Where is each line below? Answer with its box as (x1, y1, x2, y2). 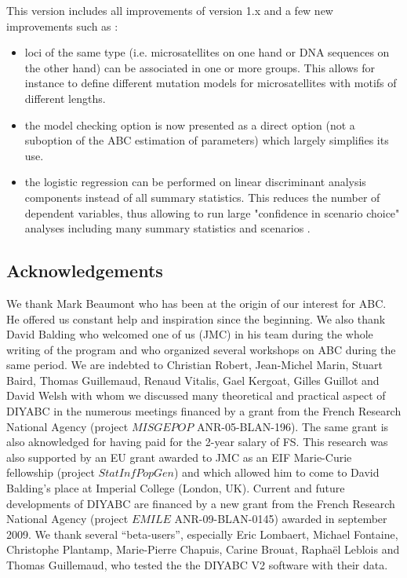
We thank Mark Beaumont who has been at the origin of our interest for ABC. (6, 294, 387, 311)
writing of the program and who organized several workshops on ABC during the (6, 341, 396, 357)
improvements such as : (6, 17, 118, 34)
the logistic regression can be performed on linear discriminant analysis (24, 174, 366, 190)
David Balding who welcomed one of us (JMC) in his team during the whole (6, 326, 373, 342)
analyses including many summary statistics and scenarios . (24, 220, 311, 236)
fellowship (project (6, 464, 95, 481)
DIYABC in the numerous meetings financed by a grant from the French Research (6, 403, 402, 419)
